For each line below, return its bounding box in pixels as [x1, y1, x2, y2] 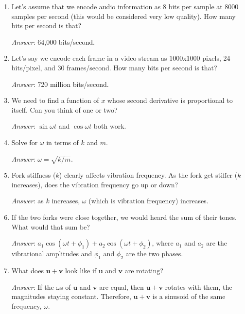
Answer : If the [11, 281, 54, 292]
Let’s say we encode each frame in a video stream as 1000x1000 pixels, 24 [11, 53, 230, 63]
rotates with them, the [165, 281, 232, 292]
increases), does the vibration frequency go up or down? [11, 179, 178, 189]
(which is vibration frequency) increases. [88, 196, 209, 206]
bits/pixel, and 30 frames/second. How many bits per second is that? [11, 62, 217, 72]
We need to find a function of [11, 95, 99, 105]
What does [11, 265, 44, 276]
